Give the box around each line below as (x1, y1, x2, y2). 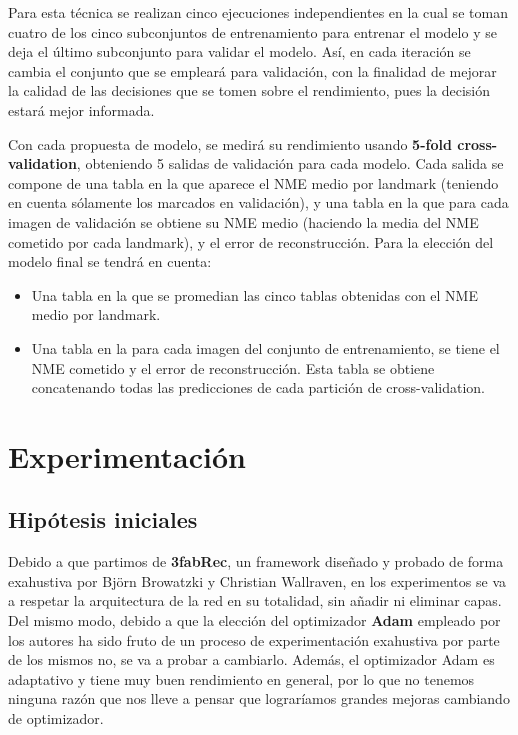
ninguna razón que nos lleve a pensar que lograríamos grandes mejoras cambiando (8, 688, 510, 709)
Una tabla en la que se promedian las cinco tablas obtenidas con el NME (31, 284, 478, 305)
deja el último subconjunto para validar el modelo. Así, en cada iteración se (8, 41, 471, 62)
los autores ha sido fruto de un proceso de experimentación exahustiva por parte (8, 629, 500, 650)
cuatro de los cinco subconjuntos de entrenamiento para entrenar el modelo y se (8, 21, 497, 42)
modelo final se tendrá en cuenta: (8, 251, 212, 272)
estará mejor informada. (8, 99, 155, 120)
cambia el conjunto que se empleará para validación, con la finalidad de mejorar (8, 60, 497, 81)
